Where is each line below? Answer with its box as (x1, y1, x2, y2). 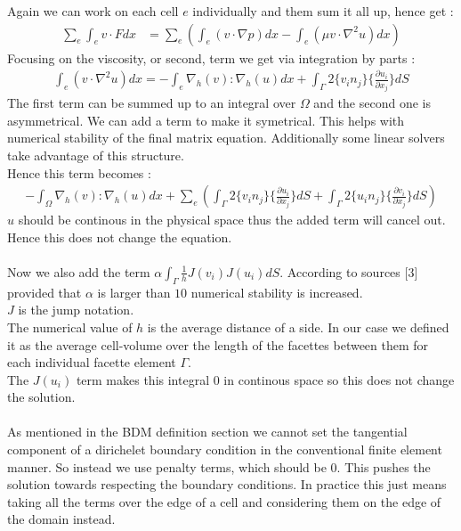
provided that (7, 282, 82, 301)
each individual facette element (7, 353, 176, 372)
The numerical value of (7, 317, 133, 336)
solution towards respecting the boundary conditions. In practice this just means (7, 475, 447, 494)
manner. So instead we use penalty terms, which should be (7, 457, 327, 476)
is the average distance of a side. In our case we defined (147, 317, 449, 336)
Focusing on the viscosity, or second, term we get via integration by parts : (7, 48, 416, 67)
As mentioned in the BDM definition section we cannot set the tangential (7, 422, 408, 441)
